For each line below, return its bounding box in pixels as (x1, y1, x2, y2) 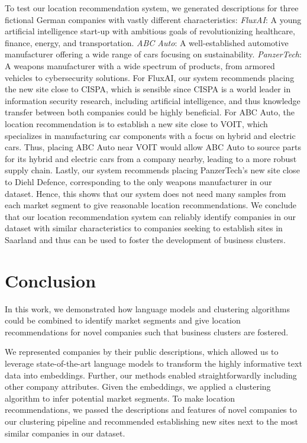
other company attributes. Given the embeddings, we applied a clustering (5, 380, 271, 393)
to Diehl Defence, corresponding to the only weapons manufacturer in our (5, 175, 272, 187)
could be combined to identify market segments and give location (5, 314, 241, 326)
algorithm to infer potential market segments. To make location (5, 392, 235, 404)
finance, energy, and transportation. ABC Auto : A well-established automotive (5, 36, 289, 48)
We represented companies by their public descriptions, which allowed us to (5, 345, 279, 358)
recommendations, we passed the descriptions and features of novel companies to (5, 403, 297, 416)
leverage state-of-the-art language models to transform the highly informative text (5, 357, 302, 369)
